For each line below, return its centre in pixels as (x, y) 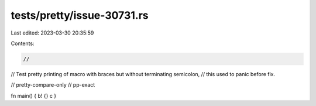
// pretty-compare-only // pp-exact (53, 85)
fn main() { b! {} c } (34, 95)
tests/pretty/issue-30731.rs (80, 15)
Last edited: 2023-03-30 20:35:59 (52, 33)
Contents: (23, 43)
